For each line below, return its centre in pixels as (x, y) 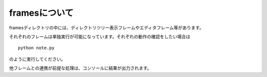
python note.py (36, 48)
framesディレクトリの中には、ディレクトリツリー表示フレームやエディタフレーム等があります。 (106, 28)
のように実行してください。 (37, 59)
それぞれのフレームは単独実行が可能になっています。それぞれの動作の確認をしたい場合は (100, 37)
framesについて (41, 13)
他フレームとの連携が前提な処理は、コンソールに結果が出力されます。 (80, 68)
